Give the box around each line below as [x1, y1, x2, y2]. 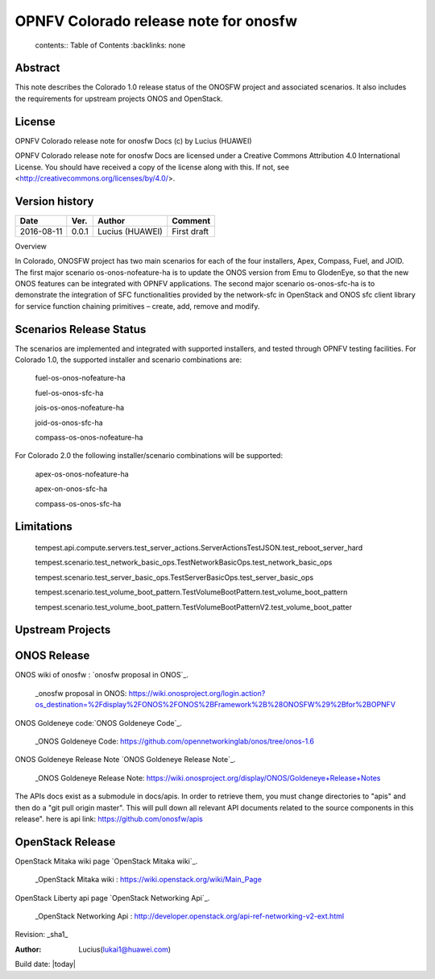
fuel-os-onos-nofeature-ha [35, 373, 126, 383]
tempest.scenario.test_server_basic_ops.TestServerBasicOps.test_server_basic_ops [35, 573, 314, 582]
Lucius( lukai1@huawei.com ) [78, 944, 172, 954]
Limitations [14, 520, 72, 534]
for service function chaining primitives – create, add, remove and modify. [14, 301, 260, 310]
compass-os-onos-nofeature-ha [35, 432, 143, 443]
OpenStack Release [14, 835, 116, 848]
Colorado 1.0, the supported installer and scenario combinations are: [14, 355, 242, 365]
